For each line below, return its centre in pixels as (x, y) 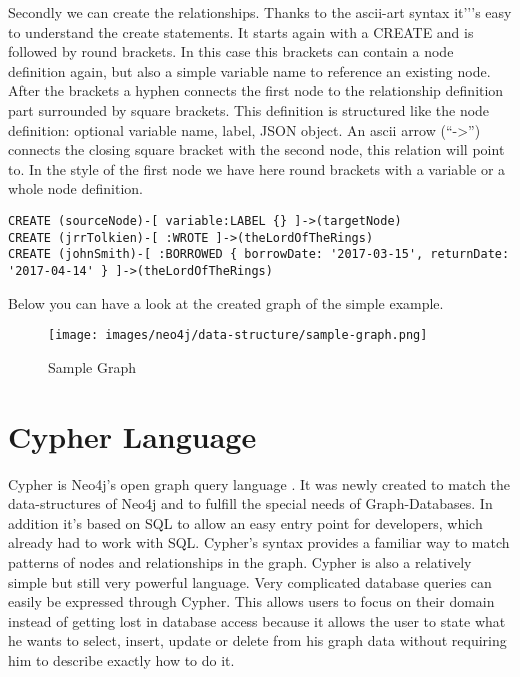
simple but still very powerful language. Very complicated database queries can (250, 581)
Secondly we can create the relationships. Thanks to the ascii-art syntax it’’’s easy (260, 12)
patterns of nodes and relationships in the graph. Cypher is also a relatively (240, 561)
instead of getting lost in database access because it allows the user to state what (257, 620)
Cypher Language (132, 435)
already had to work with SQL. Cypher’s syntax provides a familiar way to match (259, 542)
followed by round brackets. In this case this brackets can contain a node (231, 51)
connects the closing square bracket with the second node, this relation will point (256, 149)
